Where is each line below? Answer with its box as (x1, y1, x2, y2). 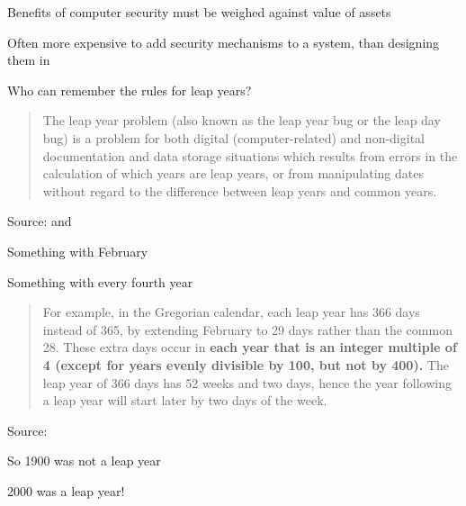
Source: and (7, 212, 72, 230)
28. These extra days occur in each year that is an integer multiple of (42, 338, 457, 357)
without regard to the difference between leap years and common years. (42, 181, 437, 200)
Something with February (7, 241, 148, 260)
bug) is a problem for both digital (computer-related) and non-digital (42, 128, 425, 147)
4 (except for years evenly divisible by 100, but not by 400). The (42, 355, 449, 374)
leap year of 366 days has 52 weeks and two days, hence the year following (42, 373, 452, 392)
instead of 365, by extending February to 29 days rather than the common (42, 320, 453, 339)
